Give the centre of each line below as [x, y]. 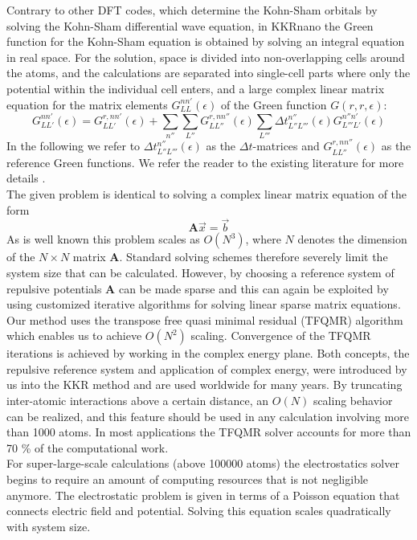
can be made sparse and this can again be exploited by [253, 288]
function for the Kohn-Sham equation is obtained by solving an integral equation [206, 41]
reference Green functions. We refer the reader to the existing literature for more [205, 162]
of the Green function [274, 104]
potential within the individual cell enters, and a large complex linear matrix [196, 88]
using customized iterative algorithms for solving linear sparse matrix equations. [204, 304]
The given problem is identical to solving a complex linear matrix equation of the [207, 193]
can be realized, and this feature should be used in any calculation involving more [208, 416]
